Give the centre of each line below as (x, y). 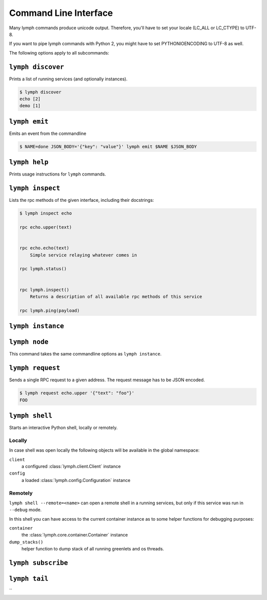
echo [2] (30, 99)
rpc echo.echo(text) (44, 248)
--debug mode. (25, 510)
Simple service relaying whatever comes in (83, 255)
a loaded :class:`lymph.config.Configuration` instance (76, 480)
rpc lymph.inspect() (44, 290)
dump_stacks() (26, 542)
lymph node (29, 342)
